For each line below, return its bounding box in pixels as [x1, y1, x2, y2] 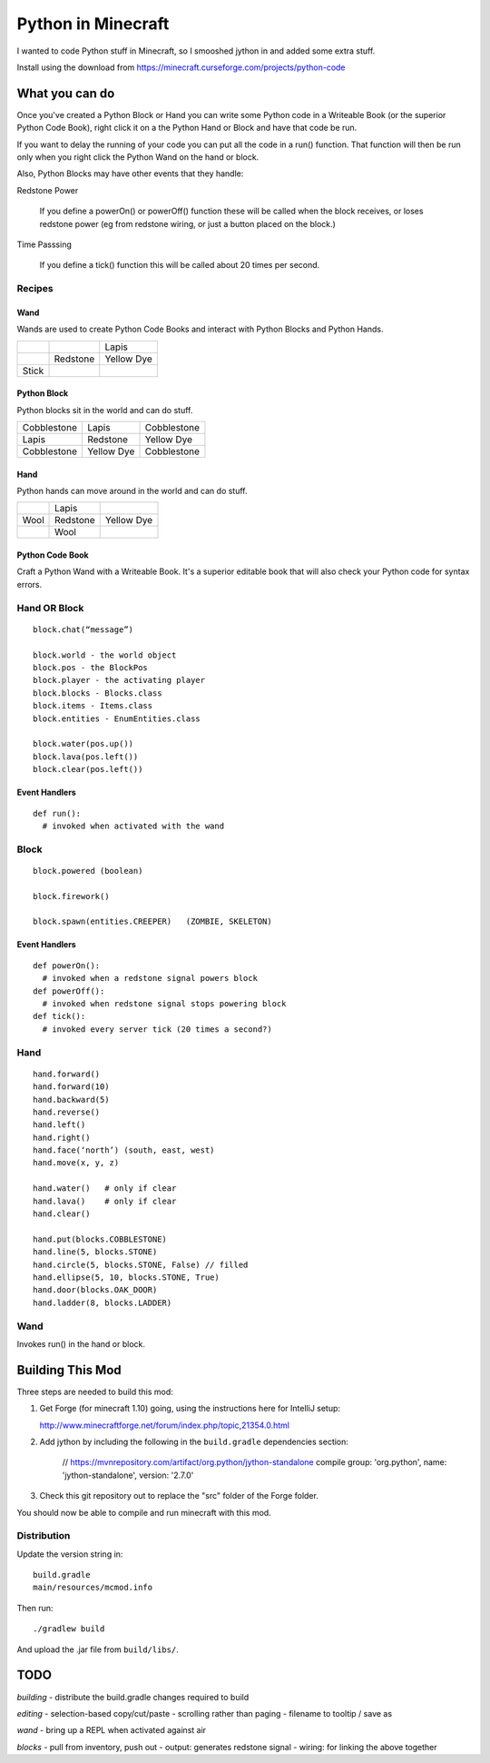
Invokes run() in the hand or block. [16, 1338, 145, 1349]
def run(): [33, 808, 82, 818]
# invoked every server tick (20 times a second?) [42, 1024, 272, 1035]
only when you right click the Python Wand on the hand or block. [16, 152, 260, 163]
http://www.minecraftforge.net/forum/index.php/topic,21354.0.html [39, 1420, 290, 1431]
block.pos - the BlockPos [33, 663, 149, 672]
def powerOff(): [33, 985, 105, 996]
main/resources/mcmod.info [33, 1582, 153, 1593]
